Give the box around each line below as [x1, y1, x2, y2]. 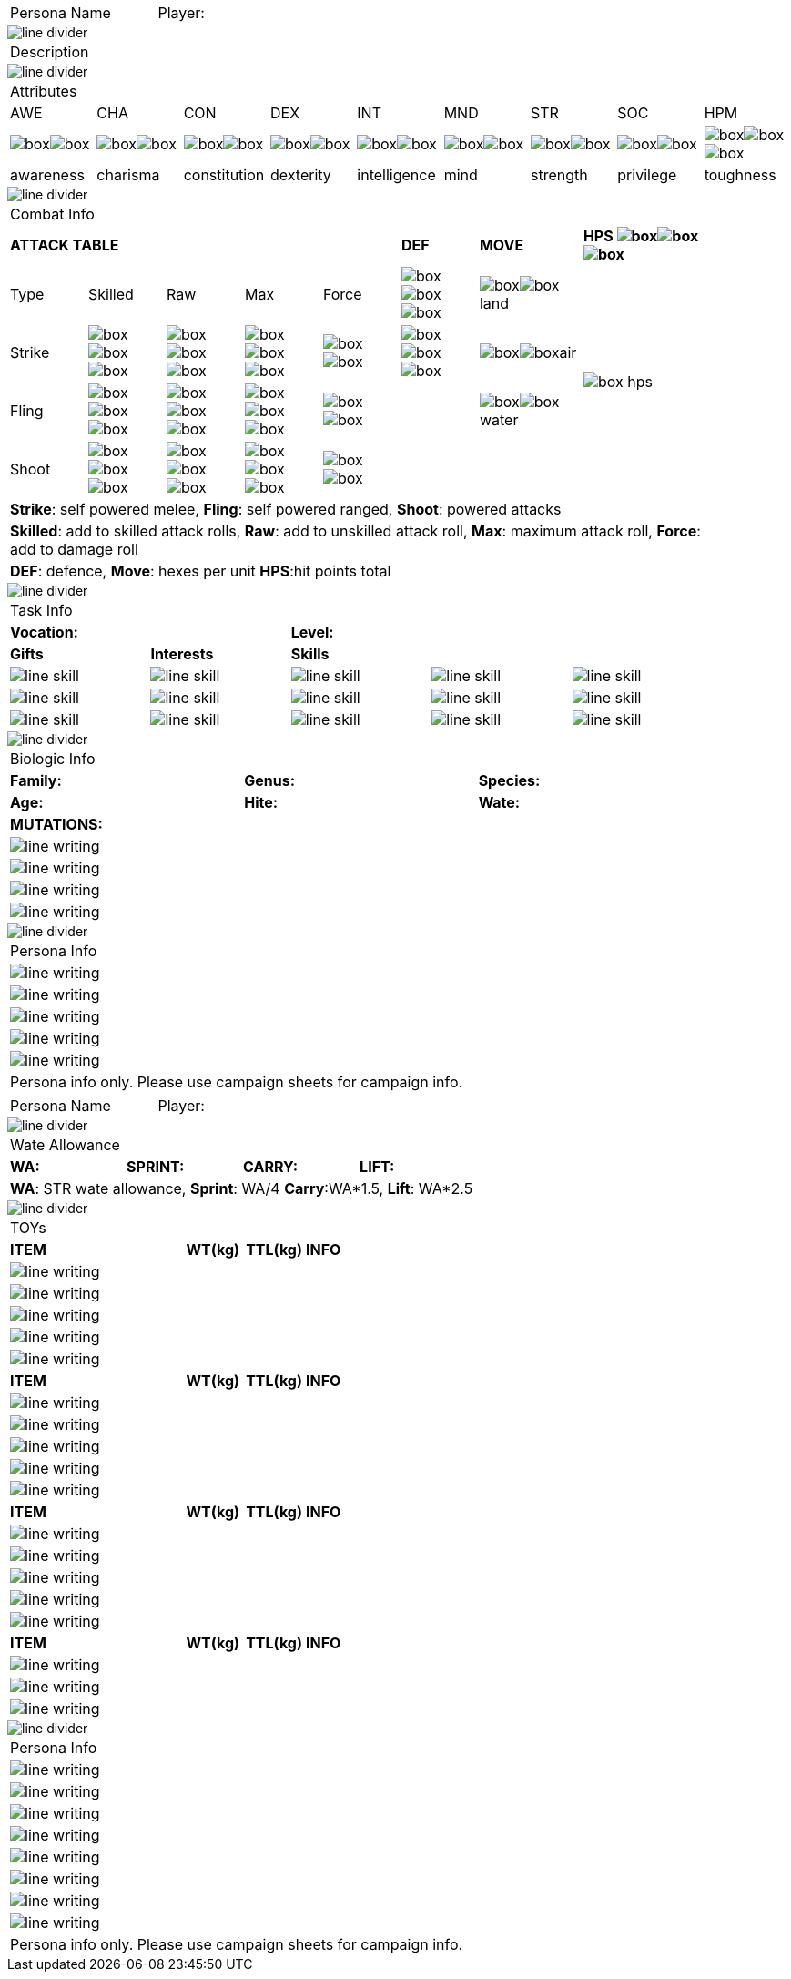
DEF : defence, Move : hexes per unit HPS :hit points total [10, 562, 391, 580]
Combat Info [10, 205, 95, 223]
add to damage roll [10, 540, 138, 558]
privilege [617, 166, 677, 184]
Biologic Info [10, 750, 96, 768]
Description [10, 43, 89, 61]
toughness [704, 166, 776, 184]
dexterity [269, 166, 331, 184]
